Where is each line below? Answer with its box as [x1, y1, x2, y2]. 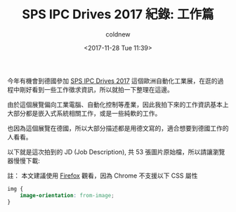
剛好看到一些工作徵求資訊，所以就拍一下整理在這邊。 [19, 85, 173, 93]
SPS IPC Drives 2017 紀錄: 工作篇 [22, 6, 214, 22]
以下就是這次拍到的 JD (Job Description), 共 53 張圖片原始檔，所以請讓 [7, 147, 213, 156]
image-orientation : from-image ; [20, 192, 114, 199]
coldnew [105, 29, 131, 39]
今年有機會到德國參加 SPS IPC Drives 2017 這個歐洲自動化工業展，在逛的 [7, 77, 218, 85]
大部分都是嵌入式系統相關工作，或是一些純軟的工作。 [7, 109, 162, 117]
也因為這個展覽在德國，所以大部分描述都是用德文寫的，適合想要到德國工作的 [7, 124, 229, 132]
